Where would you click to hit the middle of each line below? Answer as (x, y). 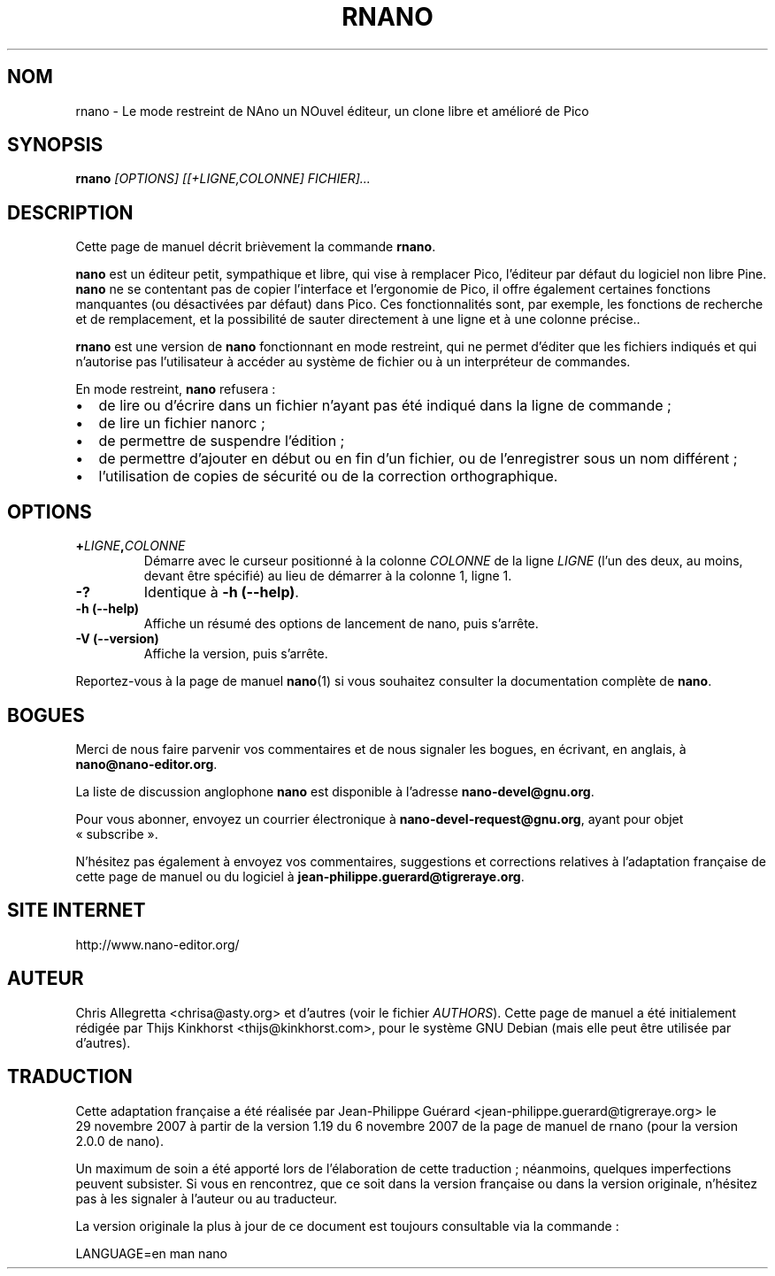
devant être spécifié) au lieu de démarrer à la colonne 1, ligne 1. (328, 576)
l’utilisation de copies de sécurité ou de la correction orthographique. (328, 477)
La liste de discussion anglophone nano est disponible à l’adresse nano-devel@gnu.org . (335, 791)
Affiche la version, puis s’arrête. (236, 654)
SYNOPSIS (55, 145)
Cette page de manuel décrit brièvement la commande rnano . (256, 247)
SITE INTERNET (77, 911)
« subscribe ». (117, 834)
